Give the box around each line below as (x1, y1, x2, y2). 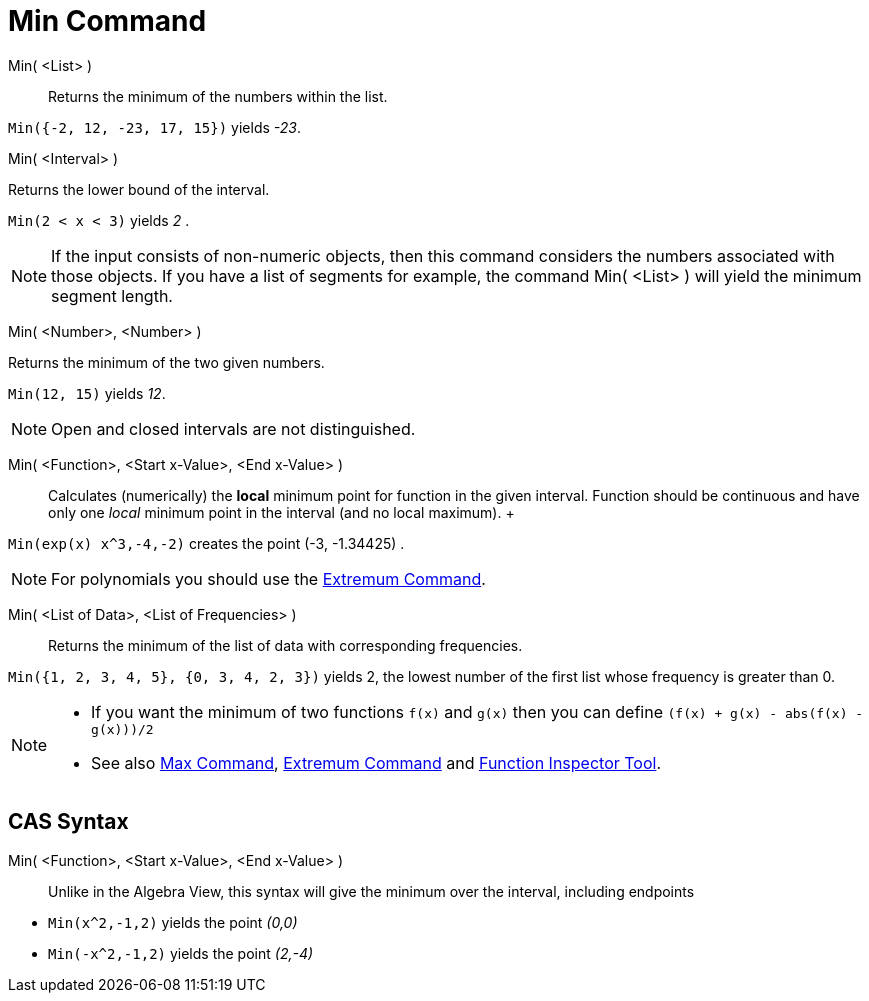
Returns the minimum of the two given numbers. (8, 353, 325, 371)
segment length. (51, 285, 173, 306)
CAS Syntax (8, 809, 129, 835)
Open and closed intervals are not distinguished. (51, 418, 416, 439)
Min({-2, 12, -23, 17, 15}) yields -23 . (8, 118, 302, 136)
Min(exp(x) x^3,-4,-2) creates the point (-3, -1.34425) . (8, 534, 405, 552)
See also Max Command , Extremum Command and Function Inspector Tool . (91, 752, 662, 773)
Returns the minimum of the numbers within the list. (48, 87, 388, 105)
